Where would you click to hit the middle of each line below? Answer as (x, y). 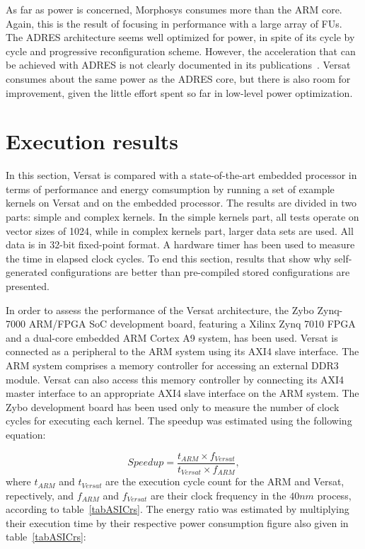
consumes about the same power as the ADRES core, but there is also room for (178, 78)
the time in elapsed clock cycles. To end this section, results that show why (169, 258)
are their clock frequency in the (219, 495)
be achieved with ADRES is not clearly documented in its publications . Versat (178, 65)
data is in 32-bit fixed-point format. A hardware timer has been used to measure (180, 244)
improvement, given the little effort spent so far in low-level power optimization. (179, 92)
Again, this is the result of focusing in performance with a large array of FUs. (174, 23)
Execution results (92, 141)
